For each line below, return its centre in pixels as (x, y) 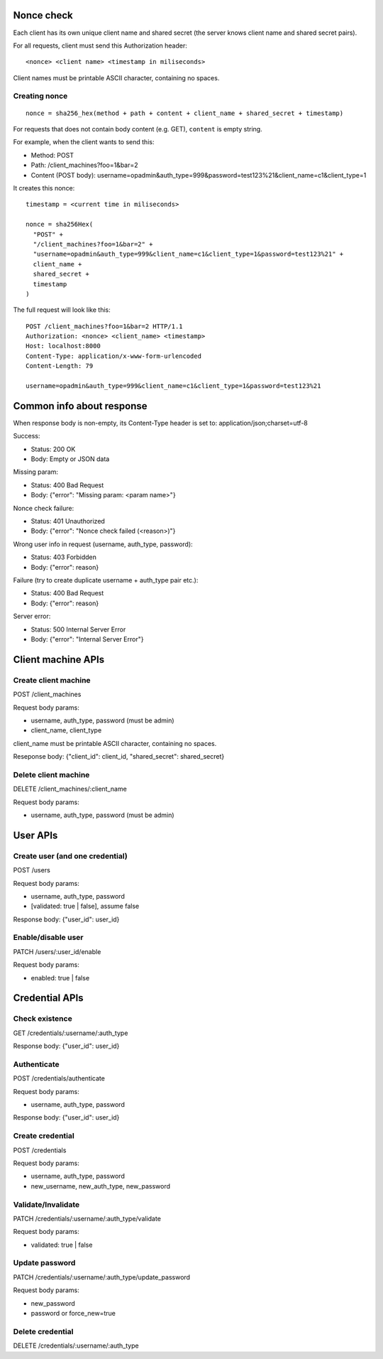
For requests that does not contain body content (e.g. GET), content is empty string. (138, 129)
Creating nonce (40, 96)
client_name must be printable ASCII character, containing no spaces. (115, 743)
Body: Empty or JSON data (70, 459)
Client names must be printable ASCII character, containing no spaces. (116, 77)
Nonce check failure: (44, 508)
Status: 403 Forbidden (64, 557)
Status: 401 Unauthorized (68, 521)
